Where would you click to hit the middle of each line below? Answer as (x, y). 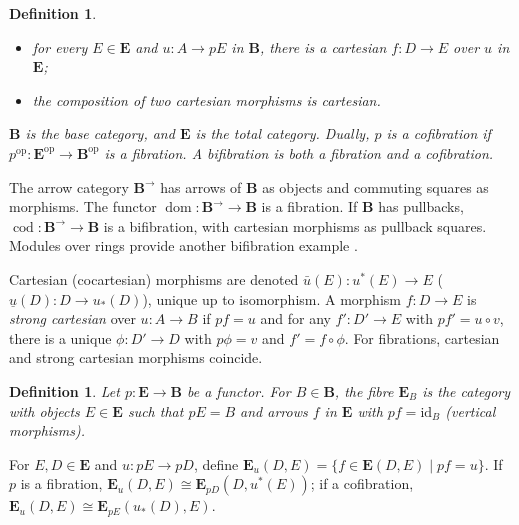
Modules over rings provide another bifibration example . (183, 245)
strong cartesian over (72, 318)
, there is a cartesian (323, 46)
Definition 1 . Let (64, 390)
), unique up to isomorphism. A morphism (271, 298)
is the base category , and (100, 133)
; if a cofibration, (362, 483)
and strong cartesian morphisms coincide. (136, 357)
